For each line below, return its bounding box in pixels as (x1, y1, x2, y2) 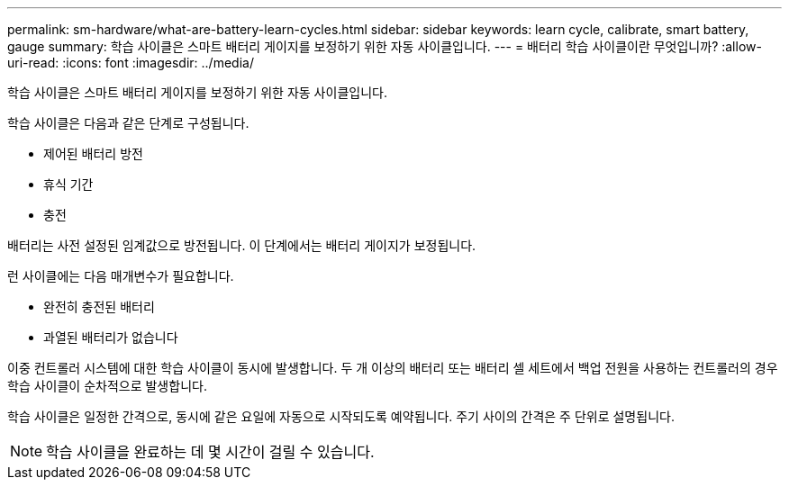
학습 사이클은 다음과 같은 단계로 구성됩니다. (7, 115, 249, 131)
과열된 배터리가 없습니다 (43, 329, 178, 345)
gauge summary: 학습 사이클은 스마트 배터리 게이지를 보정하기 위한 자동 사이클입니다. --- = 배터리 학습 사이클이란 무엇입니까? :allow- (7, 39, 762, 54)
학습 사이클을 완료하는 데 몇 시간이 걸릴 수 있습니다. (46, 443, 375, 461)
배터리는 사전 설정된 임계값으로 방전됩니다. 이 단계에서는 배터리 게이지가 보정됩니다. (7, 238, 476, 253)
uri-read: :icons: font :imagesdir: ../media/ (7, 55, 254, 70)
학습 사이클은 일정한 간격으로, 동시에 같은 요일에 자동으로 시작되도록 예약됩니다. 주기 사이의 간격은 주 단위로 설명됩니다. (7, 409, 675, 424)
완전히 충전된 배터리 (43, 299, 155, 314)
